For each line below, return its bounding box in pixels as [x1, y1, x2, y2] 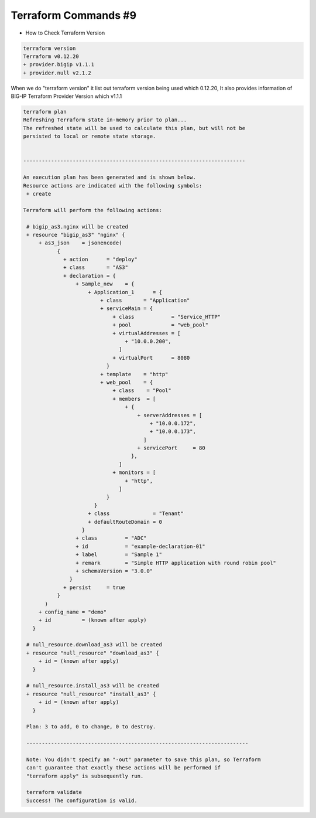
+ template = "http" [100, 371, 169, 377]
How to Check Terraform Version [25, 29, 105, 36]
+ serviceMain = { [100, 305, 153, 312]
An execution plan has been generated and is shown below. [23, 174, 196, 181]
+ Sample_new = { [75, 281, 135, 287]
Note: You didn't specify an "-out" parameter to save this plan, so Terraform [26, 756, 261, 763]
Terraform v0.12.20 [23, 53, 79, 60]
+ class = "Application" [100, 297, 190, 304]
